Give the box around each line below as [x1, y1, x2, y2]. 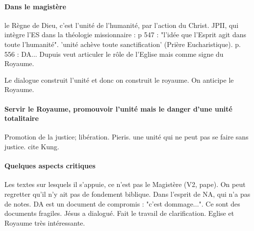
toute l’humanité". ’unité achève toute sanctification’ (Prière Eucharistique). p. [4, 39, 241, 49]
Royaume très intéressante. [4, 217, 85, 228]
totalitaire [4, 113, 39, 123]
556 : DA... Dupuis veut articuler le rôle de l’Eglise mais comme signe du [4, 48, 224, 59]
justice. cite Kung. [4, 141, 59, 151]
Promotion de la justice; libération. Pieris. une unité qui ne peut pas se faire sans [4, 132, 249, 142]
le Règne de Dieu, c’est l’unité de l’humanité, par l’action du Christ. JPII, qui [4, 20, 239, 30]
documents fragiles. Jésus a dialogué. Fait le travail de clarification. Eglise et [4, 208, 234, 218]
